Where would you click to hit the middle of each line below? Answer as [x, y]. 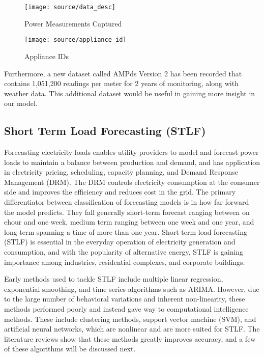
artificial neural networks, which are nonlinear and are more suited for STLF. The [132, 329]
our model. [21, 103]
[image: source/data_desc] [70, 7]
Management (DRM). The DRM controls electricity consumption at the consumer [132, 182]
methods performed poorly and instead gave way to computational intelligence [126, 308]
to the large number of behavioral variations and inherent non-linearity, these [125, 299]
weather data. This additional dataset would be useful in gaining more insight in [130, 93]
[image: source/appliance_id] [76, 40]
